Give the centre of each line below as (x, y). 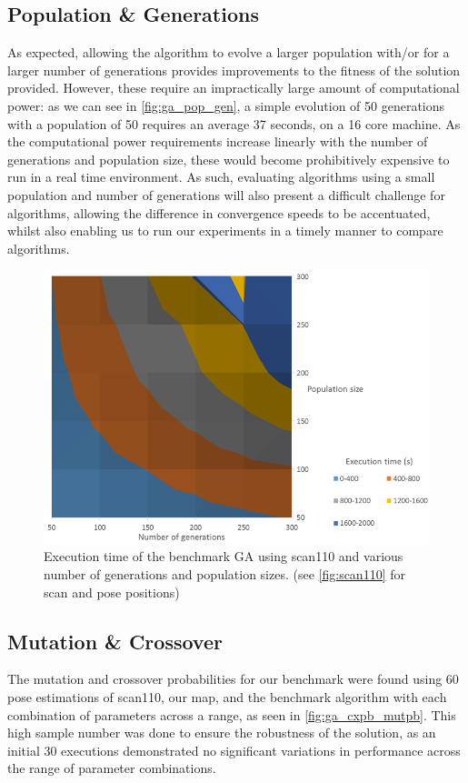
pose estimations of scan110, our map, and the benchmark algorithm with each (227, 697)
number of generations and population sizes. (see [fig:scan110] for (224, 574)
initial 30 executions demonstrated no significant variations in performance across (234, 750)
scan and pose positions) (112, 592)
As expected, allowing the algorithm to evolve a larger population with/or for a (229, 52)
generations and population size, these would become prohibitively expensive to (229, 159)
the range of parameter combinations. (112, 768)
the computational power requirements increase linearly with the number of (218, 141)
